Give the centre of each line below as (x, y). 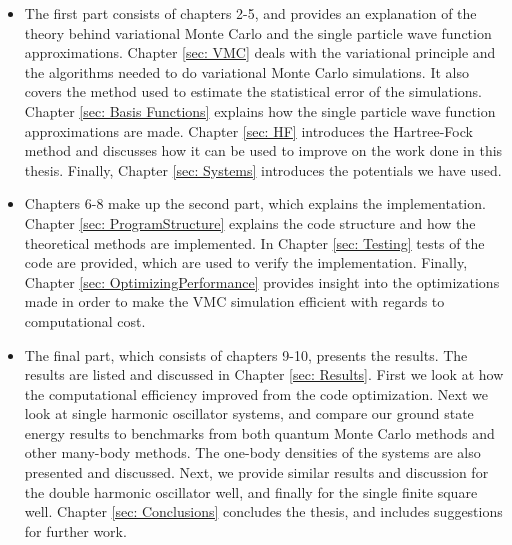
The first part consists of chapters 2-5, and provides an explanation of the (250, 13)
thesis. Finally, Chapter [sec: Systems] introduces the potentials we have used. (263, 169)
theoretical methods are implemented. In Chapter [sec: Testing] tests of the (254, 242)
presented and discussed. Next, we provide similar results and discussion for (256, 472)
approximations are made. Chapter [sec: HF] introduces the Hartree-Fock (248, 130)
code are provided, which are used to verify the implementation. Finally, (246, 262)
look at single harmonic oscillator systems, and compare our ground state (249, 413)
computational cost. (85, 320)
